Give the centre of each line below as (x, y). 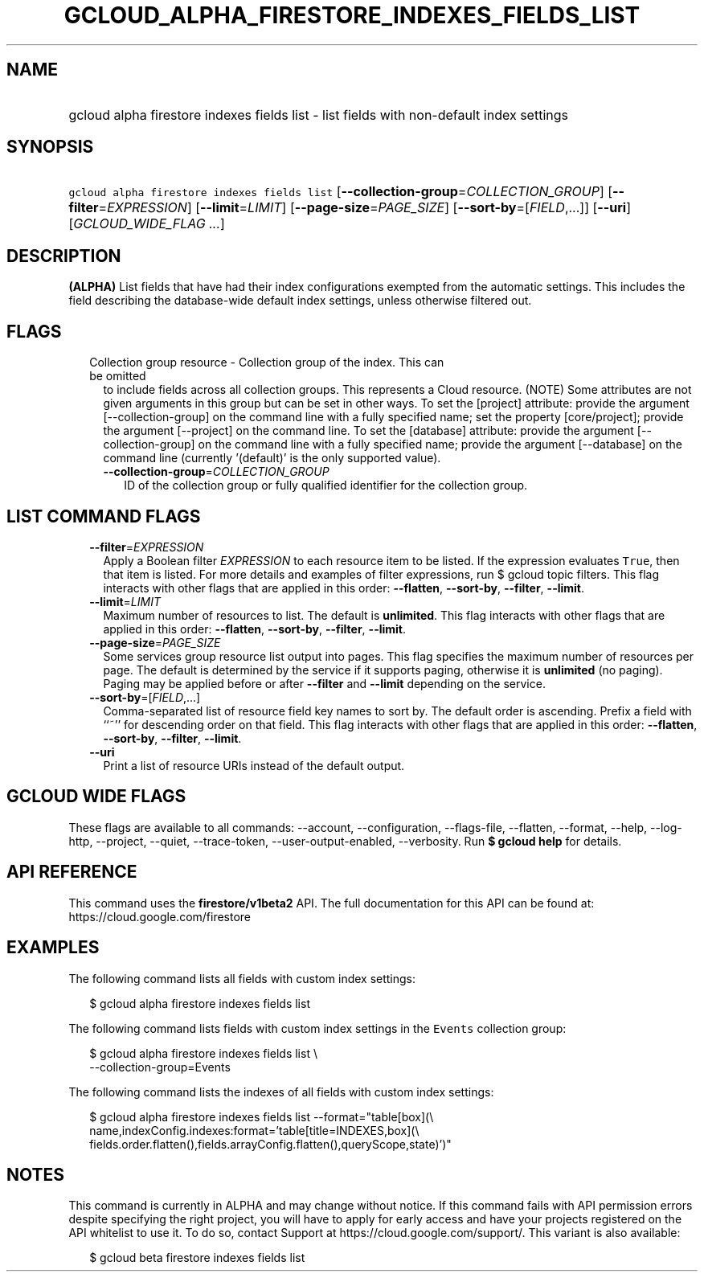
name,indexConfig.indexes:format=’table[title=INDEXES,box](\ (254, 1130)
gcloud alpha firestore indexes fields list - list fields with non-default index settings (318, 115)
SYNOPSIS (50, 147)
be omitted (118, 376)
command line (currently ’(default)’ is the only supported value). (272, 458)
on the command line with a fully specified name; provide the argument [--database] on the (440, 444)
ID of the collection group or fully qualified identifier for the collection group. (326, 485)
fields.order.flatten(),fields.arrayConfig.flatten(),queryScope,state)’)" (270, 1144)
